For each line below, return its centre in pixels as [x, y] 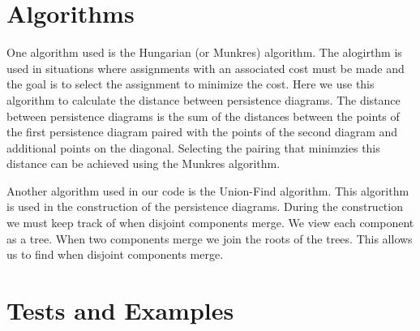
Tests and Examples [120, 310]
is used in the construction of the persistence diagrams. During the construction [205, 206]
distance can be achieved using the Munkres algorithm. [144, 163]
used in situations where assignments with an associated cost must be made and [206, 68]
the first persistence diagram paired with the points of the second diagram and [202, 132]
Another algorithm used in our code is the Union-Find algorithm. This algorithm [208, 190]
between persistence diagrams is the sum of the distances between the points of [203, 116]
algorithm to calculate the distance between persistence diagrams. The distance [204, 99]
